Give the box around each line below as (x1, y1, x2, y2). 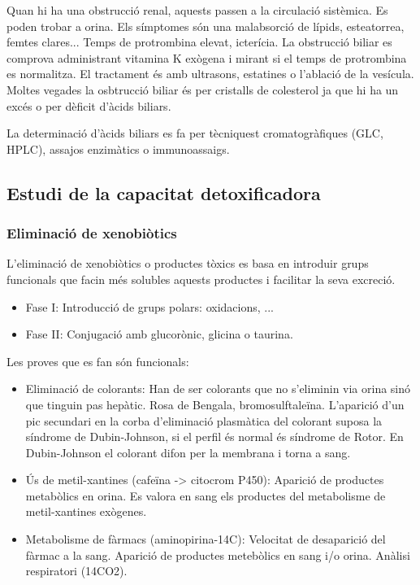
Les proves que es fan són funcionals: (6, 352, 189, 369)
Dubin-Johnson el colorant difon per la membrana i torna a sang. (25, 443, 351, 461)
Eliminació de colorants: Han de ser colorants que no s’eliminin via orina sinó (25, 380, 411, 397)
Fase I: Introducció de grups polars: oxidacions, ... (25, 298, 274, 315)
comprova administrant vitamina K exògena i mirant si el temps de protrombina (6, 49, 407, 66)
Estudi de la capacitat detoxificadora (6, 180, 321, 205)
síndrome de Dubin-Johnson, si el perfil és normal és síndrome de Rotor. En (25, 428, 404, 445)
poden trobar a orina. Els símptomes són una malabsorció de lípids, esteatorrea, (6, 17, 405, 34)
